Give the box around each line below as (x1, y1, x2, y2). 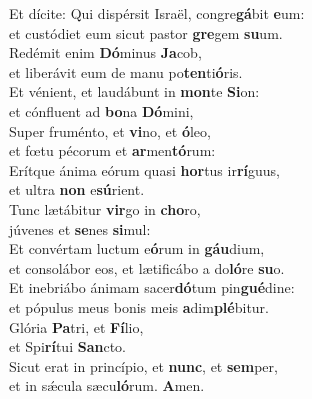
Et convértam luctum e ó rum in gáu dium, (9, 238, 265, 259)
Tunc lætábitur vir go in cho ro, (9, 198, 201, 219)
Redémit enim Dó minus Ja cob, (9, 42, 202, 63)
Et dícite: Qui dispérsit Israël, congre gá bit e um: (9, 3, 305, 23)
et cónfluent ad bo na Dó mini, (9, 100, 194, 121)
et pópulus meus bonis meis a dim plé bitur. (9, 296, 270, 317)
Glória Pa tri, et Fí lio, (9, 316, 144, 337)
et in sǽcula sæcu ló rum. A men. (9, 375, 205, 396)
